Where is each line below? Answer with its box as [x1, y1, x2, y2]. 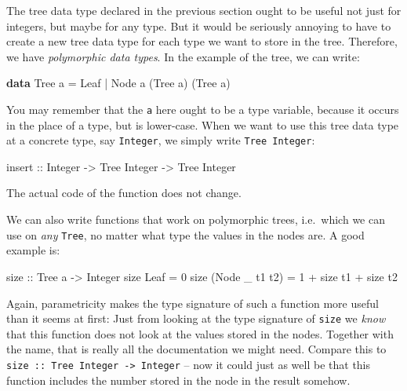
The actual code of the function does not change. [6, 185, 242, 201]
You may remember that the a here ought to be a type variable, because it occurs [6, 100, 399, 117]
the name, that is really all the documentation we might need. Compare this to [6, 341, 387, 357]
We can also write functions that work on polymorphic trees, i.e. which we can [6, 211, 385, 228]
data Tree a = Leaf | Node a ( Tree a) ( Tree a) [6, 75, 231, 91]
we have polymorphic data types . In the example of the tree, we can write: [6, 48, 360, 64]
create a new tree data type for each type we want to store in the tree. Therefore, [6, 33, 398, 49]
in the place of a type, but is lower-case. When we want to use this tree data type [6, 116, 399, 133]
